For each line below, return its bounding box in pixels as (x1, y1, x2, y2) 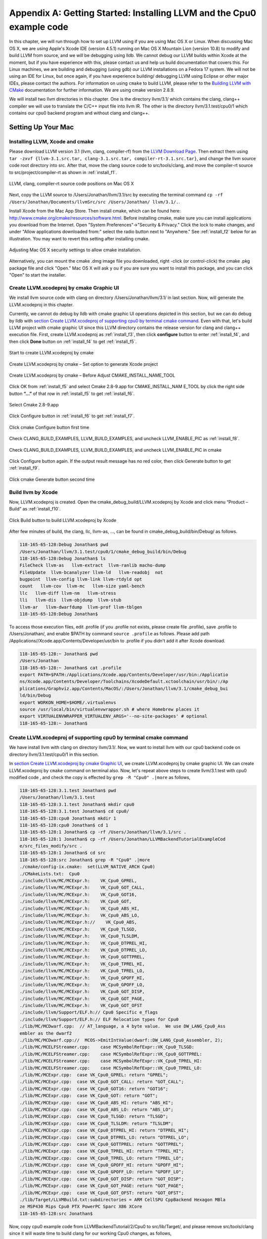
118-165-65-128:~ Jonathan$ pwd (19, 651, 98, 657)
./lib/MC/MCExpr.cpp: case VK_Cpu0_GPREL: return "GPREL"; (19, 1072, 169, 1077)
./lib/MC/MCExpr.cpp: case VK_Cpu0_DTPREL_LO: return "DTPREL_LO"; (19, 1134, 189, 1140)
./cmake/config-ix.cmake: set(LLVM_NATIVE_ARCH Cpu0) (19, 864, 155, 870)
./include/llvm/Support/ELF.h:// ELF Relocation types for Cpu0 (19, 1016, 179, 1022)
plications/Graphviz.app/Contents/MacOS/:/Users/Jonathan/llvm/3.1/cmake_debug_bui (19, 685, 228, 691)
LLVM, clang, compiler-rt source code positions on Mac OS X (9, 180, 134, 186)
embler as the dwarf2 (19, 1030, 72, 1036)
